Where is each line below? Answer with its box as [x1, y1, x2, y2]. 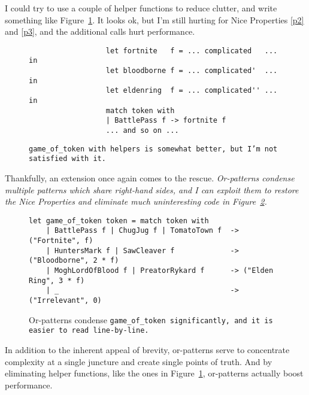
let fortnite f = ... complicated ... [105, 46, 278, 55]
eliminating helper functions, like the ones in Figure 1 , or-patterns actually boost [5, 367, 304, 379]
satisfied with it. [29, 154, 106, 163]
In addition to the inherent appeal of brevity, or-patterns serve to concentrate [5, 344, 290, 355]
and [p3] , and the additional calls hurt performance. [5, 25, 195, 38]
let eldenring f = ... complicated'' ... [105, 86, 278, 95]
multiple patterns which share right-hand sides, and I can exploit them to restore [5, 183, 299, 196]
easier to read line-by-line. [29, 326, 149, 335]
